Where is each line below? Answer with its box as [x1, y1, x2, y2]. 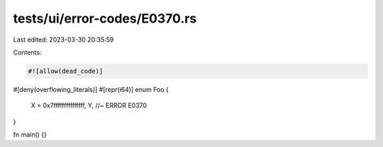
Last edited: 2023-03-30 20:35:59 [13, 35, 114, 44]
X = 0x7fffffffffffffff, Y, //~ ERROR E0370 [30, 101, 148, 110]
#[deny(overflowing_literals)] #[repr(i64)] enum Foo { [13, 85, 170, 93]
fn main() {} [13, 131, 48, 139]
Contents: [13, 48, 42, 57]
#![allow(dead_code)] [28, 67, 104, 75]
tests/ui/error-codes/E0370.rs [13, 11, 197, 26]
